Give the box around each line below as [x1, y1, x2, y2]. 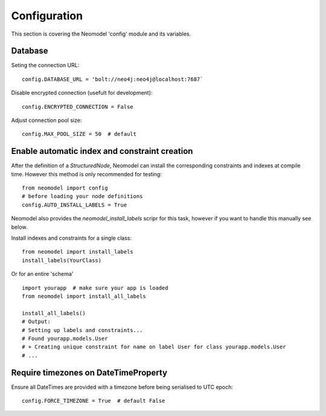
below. [11, 223, 28, 231]
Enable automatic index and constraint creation [11, 146, 193, 156]
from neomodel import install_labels [22, 248, 134, 255]
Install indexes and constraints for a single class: [11, 234, 132, 242]
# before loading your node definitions [22, 193, 143, 200]
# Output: [22, 318, 51, 325]
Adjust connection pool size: [11, 117, 82, 124]
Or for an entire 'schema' [11, 270, 74, 278]
